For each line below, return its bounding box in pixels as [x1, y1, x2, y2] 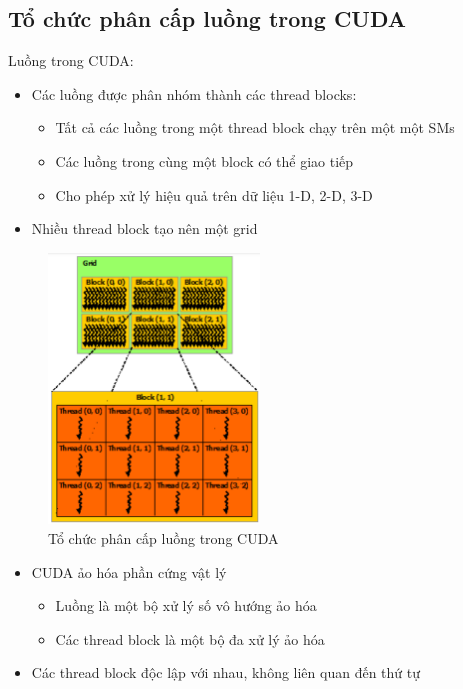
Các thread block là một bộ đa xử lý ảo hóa [55, 628, 325, 649]
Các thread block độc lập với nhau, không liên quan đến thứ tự [31, 662, 421, 683]
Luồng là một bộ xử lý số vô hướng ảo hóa [55, 595, 317, 616]
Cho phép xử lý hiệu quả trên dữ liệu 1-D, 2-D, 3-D [55, 184, 373, 205]
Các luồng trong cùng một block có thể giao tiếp [55, 150, 354, 171]
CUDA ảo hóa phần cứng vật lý [31, 561, 227, 582]
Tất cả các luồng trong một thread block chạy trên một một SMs [55, 117, 455, 138]
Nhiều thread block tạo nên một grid [31, 218, 258, 239]
